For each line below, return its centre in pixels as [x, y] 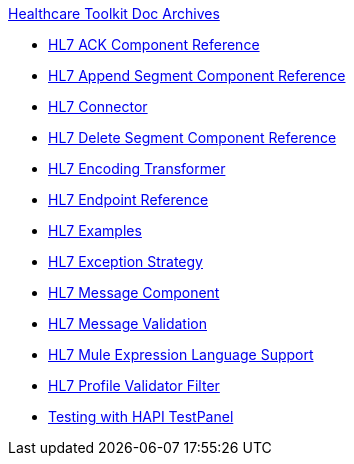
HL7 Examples [95, 230]
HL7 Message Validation [127, 323]
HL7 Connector [98, 106]
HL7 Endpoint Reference [128, 199]
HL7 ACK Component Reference [154, 44]
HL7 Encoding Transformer [137, 168]
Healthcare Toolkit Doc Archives [114, 13]
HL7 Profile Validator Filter [134, 385]
